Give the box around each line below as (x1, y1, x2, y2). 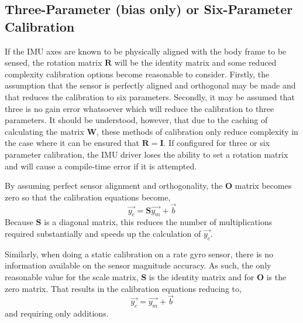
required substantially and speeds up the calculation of (5, 227, 201, 239)
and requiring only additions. (5, 307, 109, 319)
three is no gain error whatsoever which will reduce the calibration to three (5, 102, 274, 114)
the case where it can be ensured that (5, 137, 140, 149)
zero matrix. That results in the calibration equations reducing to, (5, 282, 242, 294)
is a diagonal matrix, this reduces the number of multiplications (44, 216, 273, 228)
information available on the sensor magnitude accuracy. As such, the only (5, 259, 271, 271)
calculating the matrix (5, 125, 84, 137)
